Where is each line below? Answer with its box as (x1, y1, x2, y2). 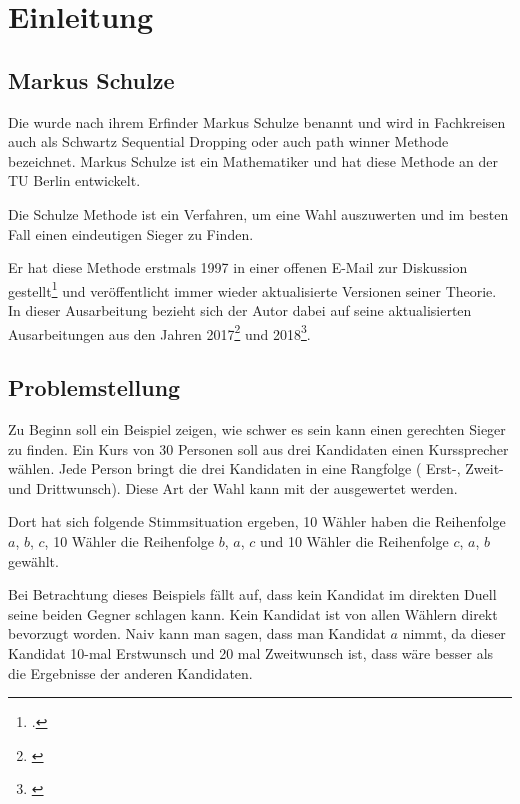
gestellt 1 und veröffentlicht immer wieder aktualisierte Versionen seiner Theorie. (8, 277, 497, 301)
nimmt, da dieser (402, 623, 506, 644)
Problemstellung (8, 372, 181, 403)
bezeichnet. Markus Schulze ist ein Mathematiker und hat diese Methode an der (8, 150, 498, 171)
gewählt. (8, 550, 59, 571)
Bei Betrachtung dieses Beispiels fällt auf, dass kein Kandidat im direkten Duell (8, 584, 497, 605)
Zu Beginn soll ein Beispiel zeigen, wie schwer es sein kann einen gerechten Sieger (8, 419, 506, 440)
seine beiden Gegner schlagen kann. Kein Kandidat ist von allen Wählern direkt (8, 603, 498, 624)
